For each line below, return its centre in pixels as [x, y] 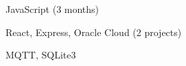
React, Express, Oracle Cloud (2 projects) [94, 32]
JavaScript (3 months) [53, 9]
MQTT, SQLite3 [41, 55]
